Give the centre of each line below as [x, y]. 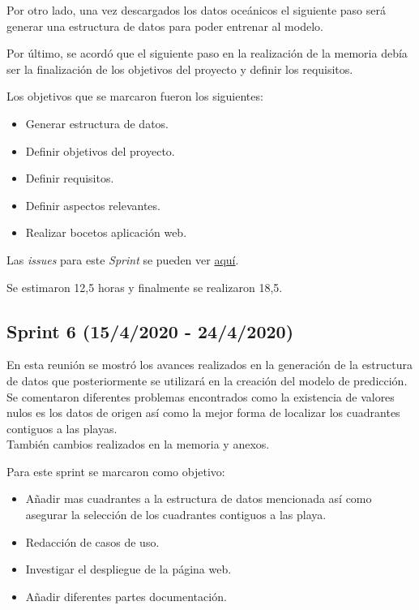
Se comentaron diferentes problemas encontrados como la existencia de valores [201, 396]
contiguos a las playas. [62, 428]
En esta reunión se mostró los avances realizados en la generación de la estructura [210, 365]
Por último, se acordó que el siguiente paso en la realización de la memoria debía [207, 53]
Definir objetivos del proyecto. [100, 150]
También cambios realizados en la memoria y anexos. [138, 444]
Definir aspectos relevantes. [93, 205]
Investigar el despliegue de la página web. [128, 569]
